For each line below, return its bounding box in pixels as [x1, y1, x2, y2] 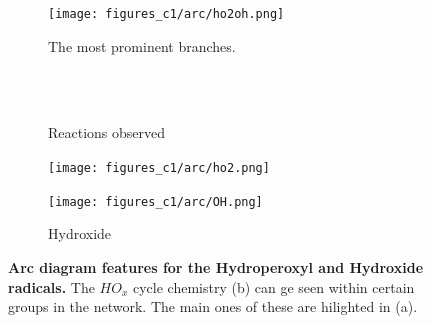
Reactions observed [48, 122, 166, 143]
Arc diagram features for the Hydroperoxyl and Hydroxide [8, 256, 424, 277]
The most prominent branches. [48, 35, 236, 56]
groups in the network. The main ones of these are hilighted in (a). [8, 296, 418, 317]
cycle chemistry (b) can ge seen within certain [132, 276, 415, 297]
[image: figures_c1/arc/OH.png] [48, 194, 263, 209]
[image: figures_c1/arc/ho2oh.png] [48, 7, 285, 21]
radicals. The [8, 276, 95, 297]
